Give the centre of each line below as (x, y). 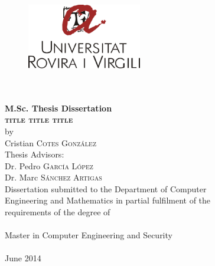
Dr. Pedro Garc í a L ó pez (49, 165)
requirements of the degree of (58, 212)
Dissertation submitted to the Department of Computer (106, 188)
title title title (39, 119)
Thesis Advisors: (35, 154)
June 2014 (23, 258)
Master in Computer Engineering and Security (89, 235)
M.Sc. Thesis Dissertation (58, 108)
